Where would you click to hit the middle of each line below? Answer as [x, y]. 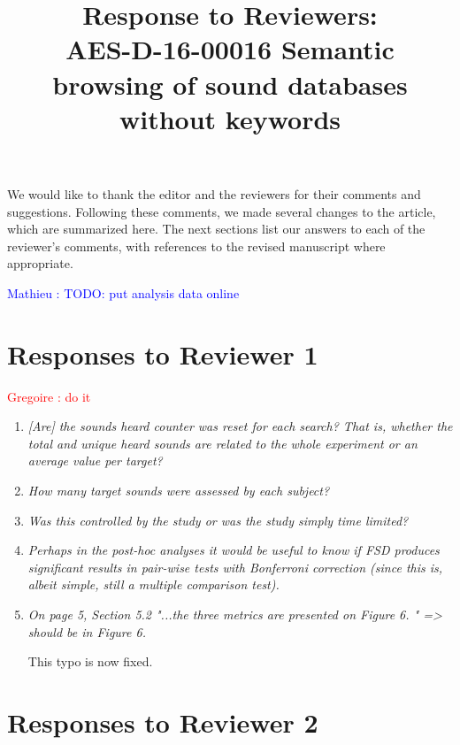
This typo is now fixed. [90, 661]
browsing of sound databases [230, 84]
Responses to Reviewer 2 [163, 722]
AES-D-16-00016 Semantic [230, 49]
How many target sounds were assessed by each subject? [179, 490]
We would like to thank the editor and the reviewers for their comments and [214, 193]
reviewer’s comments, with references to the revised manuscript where [196, 246]
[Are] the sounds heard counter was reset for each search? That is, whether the [240, 426]
